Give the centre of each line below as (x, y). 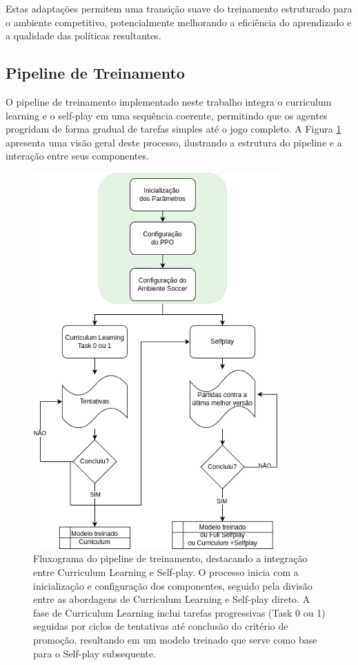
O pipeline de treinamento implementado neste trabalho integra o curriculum (169, 101)
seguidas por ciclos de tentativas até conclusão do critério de (161, 626)
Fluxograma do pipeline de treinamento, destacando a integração (170, 558)
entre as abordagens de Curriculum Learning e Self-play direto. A (172, 599)
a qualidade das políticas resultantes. (83, 36)
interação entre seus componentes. (77, 156)
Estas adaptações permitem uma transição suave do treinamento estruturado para (179, 8)
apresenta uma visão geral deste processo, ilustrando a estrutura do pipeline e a (174, 142)
